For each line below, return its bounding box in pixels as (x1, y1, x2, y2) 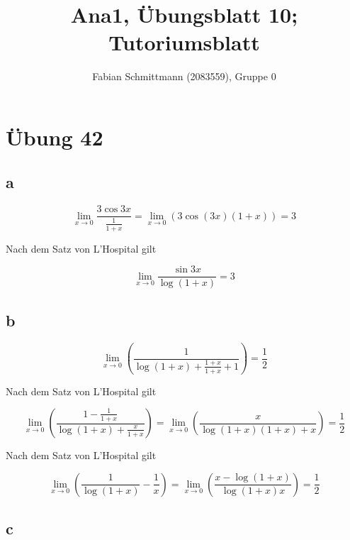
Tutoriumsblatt (108, 28, 260, 57)
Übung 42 (6, 122, 103, 151)
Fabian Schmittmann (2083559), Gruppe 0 (92, 69, 276, 84)
